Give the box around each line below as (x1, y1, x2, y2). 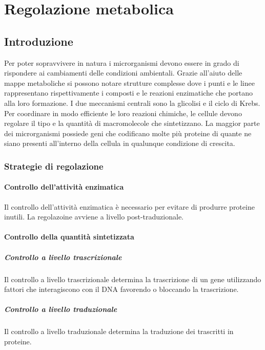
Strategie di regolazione (4, 159, 104, 172)
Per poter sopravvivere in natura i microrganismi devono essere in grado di (4, 57, 239, 68)
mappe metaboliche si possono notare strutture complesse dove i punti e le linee (4, 77, 255, 88)
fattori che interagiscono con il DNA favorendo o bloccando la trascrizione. (4, 284, 239, 294)
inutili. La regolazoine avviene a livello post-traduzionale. (4, 211, 184, 222)
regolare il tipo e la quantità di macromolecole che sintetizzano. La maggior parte (4, 118, 260, 128)
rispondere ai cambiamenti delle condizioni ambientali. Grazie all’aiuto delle (4, 67, 242, 78)
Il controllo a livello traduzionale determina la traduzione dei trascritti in (4, 326, 234, 337)
